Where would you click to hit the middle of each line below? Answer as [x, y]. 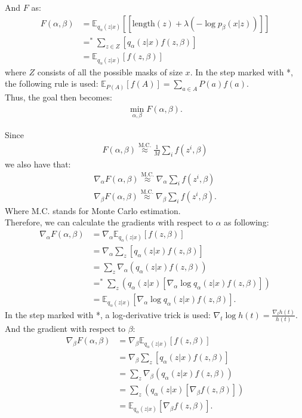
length [144, 24]
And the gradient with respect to [65, 329]
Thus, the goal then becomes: [58, 97]
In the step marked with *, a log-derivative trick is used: [108, 314]
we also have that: [38, 164]
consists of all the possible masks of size [110, 71]
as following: [246, 222]
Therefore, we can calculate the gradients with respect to [109, 222]
